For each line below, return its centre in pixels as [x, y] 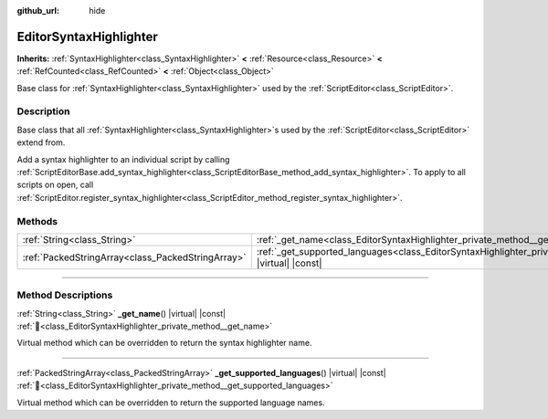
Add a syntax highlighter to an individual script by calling [123, 159]
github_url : [38, 10]
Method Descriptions [65, 295]
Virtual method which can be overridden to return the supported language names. [171, 403]
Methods [37, 221]
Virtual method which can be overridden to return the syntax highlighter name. [164, 343]
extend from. [41, 142]
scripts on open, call [55, 185]
